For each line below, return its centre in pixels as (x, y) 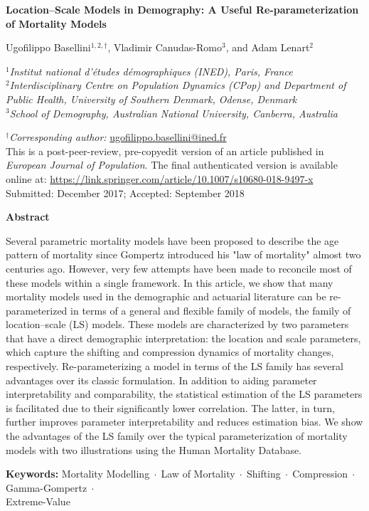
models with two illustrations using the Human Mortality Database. (154, 449)
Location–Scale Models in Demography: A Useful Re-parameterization (182, 9)
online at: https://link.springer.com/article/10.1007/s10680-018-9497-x (160, 178)
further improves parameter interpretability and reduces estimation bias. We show (184, 422)
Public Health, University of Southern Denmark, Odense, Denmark (151, 99)
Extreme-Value (38, 501)
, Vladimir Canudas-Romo (165, 47)
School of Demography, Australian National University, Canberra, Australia (173, 113)
